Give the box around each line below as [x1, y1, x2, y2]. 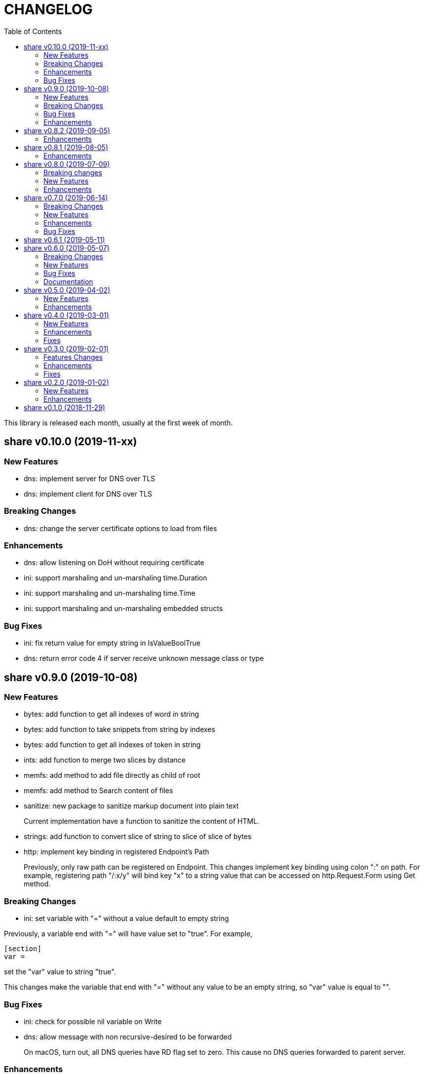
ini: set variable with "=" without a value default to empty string [24, 914, 229, 923]
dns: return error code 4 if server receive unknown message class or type [24, 654, 264, 663]
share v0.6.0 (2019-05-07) [24, 243, 110, 252]
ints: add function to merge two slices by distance [24, 756, 186, 765]
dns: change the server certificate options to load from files [24, 524, 217, 533]
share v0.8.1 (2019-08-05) [24, 143, 109, 152]
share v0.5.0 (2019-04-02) [24, 285, 111, 294]
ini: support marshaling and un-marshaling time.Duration [24, 574, 207, 582]
